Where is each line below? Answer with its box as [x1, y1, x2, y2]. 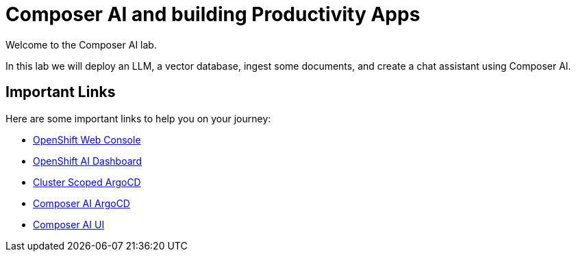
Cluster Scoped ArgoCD [33, 176, 141, 188]
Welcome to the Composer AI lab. [5, 38, 157, 51]
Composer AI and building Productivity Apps [5, 3, 421, 26]
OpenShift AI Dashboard [33, 154, 142, 167]
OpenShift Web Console [33, 133, 141, 146]
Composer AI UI [33, 218, 105, 230]
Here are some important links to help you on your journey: [5, 112, 271, 124]
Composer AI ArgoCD [33, 197, 130, 209]
